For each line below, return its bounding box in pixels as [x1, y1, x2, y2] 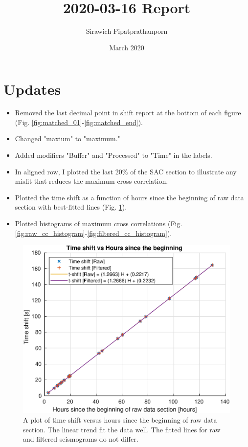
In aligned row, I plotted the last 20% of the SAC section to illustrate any [15, 166, 237, 176]
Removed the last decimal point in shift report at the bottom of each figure [15, 107, 241, 118]
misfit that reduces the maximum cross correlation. [15, 176, 168, 186]
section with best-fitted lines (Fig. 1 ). [15, 202, 127, 212]
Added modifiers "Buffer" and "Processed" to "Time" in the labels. [15, 150, 212, 160]
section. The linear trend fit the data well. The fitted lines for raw [23, 424, 221, 434]
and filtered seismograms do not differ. [23, 434, 138, 444]
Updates [3, 79, 61, 99]
